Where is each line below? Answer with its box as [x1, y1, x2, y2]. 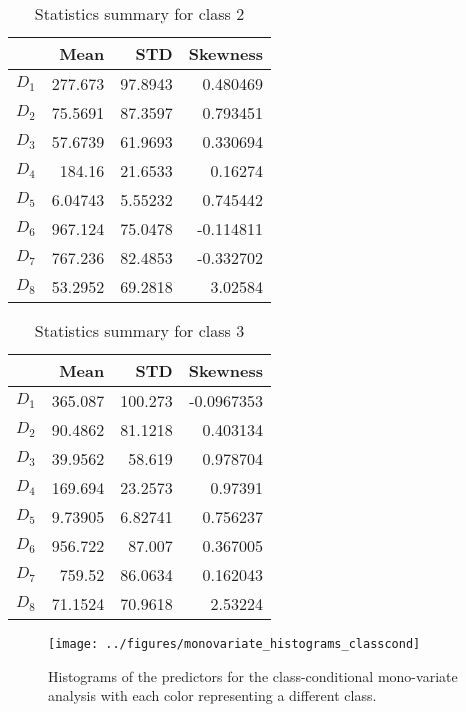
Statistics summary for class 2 [34, 2, 245, 25]
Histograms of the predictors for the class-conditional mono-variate [48, 665, 458, 686]
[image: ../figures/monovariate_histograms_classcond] [48, 637, 421, 651]
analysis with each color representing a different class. [48, 685, 377, 706]
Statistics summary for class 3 [34, 319, 245, 342]
